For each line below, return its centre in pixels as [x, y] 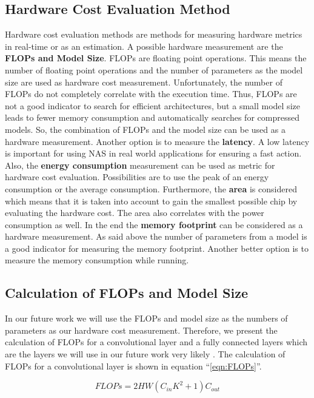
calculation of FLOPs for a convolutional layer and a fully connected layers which [156, 342]
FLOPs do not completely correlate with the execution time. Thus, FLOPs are [151, 94]
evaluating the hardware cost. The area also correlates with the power [135, 213]
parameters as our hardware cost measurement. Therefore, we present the [141, 330]
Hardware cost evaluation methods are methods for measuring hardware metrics [154, 34]
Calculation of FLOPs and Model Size [126, 293]
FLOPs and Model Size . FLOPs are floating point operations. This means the [156, 58]
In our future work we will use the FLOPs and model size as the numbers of [146, 318]
